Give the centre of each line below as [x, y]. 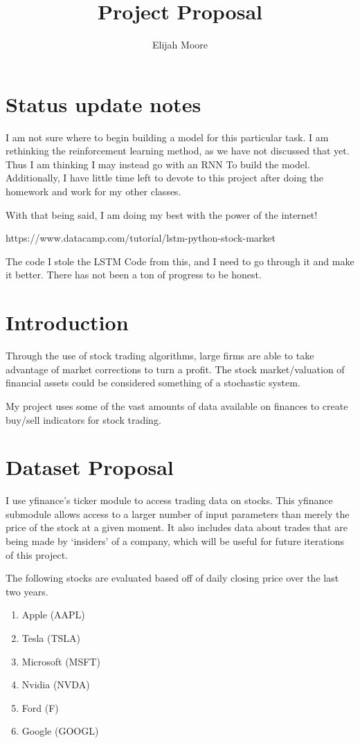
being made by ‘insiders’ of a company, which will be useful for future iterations [175, 541]
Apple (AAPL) [53, 615]
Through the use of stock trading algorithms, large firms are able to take [160, 356]
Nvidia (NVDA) [56, 684]
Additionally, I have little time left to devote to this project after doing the [165, 178]
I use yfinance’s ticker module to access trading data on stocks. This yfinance [169, 500]
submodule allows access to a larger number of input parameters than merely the [178, 513]
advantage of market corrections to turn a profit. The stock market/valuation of [175, 369]
